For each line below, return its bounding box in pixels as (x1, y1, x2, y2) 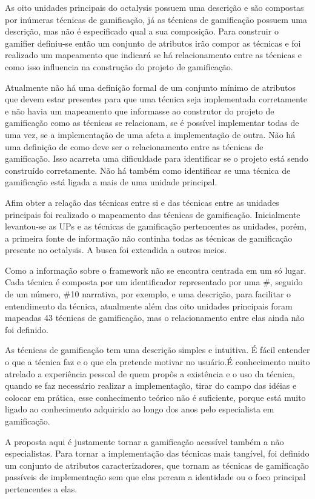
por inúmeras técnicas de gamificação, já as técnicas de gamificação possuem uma (5, 13, 308, 25)
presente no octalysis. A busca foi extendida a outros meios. (5, 243, 227, 256)
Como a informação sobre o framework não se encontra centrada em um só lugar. (5, 263, 307, 276)
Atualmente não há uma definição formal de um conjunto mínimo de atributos (5, 81, 296, 93)
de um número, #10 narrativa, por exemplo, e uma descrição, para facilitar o (5, 288, 291, 300)
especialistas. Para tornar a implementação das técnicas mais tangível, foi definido (5, 447, 310, 460)
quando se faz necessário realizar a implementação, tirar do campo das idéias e (5, 379, 297, 392)
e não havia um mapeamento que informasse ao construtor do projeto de (5, 104, 274, 117)
